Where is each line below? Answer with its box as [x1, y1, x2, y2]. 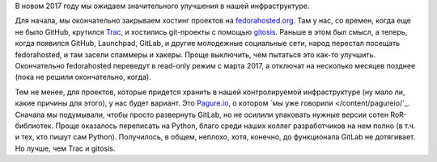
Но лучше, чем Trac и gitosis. [15, 143, 116, 153]
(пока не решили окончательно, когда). [15, 73, 151, 82]
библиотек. [15, 121, 54, 131]
